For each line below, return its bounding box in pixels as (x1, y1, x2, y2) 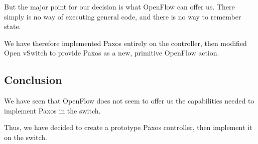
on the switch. (4, 131, 48, 142)
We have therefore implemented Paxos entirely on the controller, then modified (4, 37, 247, 48)
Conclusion (4, 72, 62, 87)
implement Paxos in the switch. (4, 105, 101, 115)
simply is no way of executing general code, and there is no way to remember (4, 11, 241, 21)
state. (4, 21, 21, 31)
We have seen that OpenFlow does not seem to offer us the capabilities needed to (4, 95, 254, 106)
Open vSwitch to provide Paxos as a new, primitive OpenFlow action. (4, 47, 219, 58)
